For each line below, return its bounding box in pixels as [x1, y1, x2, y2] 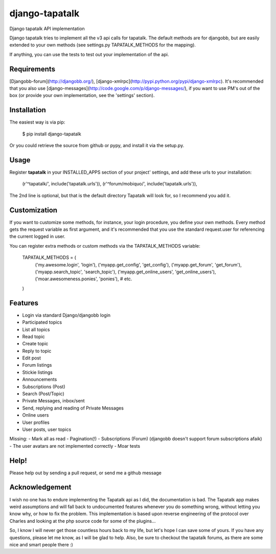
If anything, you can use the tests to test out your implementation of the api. [9, 51, 169, 57]
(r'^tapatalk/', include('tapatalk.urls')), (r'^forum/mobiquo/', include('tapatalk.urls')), [22, 181, 198, 187]
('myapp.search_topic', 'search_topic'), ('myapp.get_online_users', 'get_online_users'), [35, 269, 216, 275]
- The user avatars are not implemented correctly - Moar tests [9, 443, 141, 449]
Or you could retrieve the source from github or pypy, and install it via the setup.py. [9, 142, 185, 149]
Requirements [9, 64, 56, 74]
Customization [9, 206, 58, 214]
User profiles [22, 419, 50, 425]
